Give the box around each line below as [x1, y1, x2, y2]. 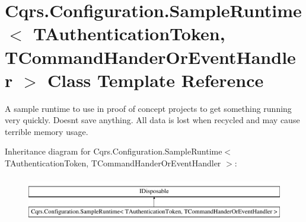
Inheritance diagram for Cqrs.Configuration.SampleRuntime [5, 145, 222, 157]
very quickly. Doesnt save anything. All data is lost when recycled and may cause [5, 114, 300, 126]
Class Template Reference [47, 67, 264, 92]
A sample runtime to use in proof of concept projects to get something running [5, 102, 292, 114]
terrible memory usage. [5, 125, 88, 137]
